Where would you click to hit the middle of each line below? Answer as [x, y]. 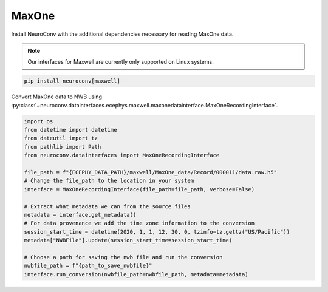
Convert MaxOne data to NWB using [57, 97]
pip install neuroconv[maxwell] [72, 81]
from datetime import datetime [71, 130]
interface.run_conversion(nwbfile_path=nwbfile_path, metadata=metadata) [136, 274]
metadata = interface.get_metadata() [80, 215]
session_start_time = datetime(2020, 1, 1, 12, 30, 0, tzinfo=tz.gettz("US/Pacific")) [157, 232]
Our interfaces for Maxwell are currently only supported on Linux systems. [121, 62]
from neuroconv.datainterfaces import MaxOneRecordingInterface [122, 155]
